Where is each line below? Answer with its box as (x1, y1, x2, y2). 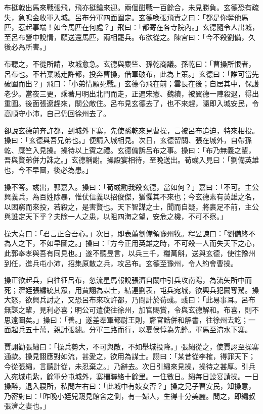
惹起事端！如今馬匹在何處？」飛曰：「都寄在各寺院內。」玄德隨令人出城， (18, 22, 259, 32)
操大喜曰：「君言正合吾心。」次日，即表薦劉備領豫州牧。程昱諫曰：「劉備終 (4, 228, 248, 238)
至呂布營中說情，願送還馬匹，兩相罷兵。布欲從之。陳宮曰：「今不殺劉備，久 (4, 31, 255, 42)
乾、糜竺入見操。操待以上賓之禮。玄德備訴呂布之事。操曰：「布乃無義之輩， (4, 144, 255, 155)
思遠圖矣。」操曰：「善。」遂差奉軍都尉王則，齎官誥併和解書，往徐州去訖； (4, 314, 248, 325)
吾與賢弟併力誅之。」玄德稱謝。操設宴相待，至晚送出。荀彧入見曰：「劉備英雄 (4, 154, 259, 165)
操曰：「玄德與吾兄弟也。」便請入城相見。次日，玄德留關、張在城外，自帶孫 (4, 135, 252, 145)
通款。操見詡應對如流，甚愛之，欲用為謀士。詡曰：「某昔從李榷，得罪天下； (4, 351, 255, 361)
